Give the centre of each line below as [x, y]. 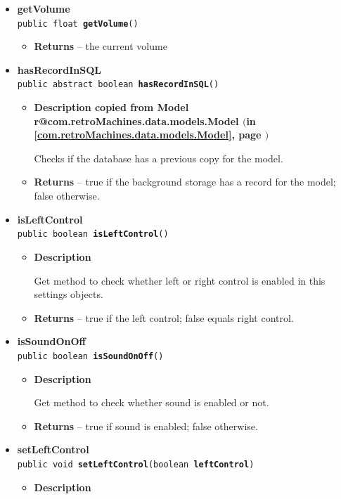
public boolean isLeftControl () [93, 234]
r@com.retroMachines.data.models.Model [136, 121]
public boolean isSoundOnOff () [90, 356]
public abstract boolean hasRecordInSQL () [118, 85]
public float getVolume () [78, 24]
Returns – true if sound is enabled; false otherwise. [146, 426]
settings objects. [69, 294]
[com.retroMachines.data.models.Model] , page [148, 135]
